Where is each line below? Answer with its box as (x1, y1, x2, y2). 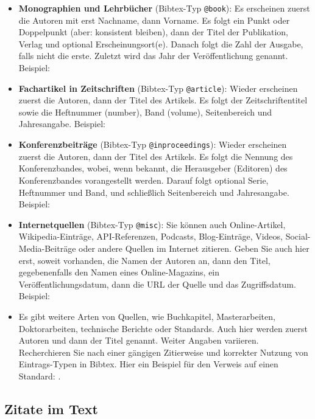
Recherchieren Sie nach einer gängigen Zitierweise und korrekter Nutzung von (18, 345, 308, 358)
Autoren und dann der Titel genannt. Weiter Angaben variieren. (18, 334, 259, 347)
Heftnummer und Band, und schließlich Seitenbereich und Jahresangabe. (18, 185, 289, 198)
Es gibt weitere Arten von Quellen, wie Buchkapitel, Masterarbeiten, (18, 310, 275, 322)
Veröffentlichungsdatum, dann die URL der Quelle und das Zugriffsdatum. (18, 277, 296, 290)
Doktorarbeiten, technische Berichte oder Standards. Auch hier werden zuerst (18, 322, 308, 334)
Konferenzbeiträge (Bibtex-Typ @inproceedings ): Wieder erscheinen (18, 138, 287, 151)
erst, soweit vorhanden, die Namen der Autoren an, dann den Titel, (18, 254, 271, 266)
